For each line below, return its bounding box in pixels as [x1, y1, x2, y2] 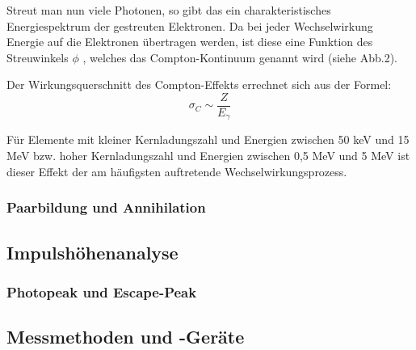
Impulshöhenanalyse [6, 239, 179, 264]
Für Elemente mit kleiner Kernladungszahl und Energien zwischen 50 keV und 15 [6, 131, 410, 148]
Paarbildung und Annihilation [6, 197, 206, 217]
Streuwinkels [6, 48, 69, 65]
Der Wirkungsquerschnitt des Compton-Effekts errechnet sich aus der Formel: [6, 76, 392, 93]
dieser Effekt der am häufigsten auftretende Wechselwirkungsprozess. [6, 162, 347, 179]
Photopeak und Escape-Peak [6, 281, 197, 302]
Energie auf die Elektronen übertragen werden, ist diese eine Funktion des [6, 33, 373, 50]
